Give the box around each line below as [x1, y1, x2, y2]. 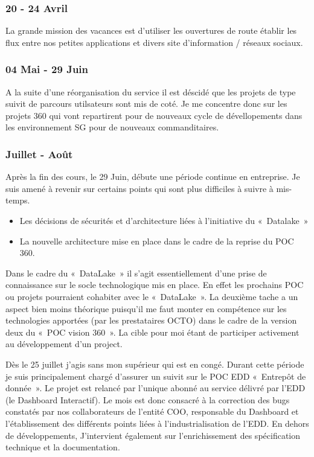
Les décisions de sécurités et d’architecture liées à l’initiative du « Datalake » [19, 214, 309, 226]
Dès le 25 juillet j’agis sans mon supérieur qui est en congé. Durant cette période [5, 357, 304, 370]
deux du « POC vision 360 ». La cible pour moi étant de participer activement [5, 325, 300, 338]
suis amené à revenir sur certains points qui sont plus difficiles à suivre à [5, 182, 274, 194]
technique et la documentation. [5, 441, 120, 453]
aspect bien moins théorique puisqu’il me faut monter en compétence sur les [5, 302, 287, 315]
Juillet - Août [5, 146, 73, 161]
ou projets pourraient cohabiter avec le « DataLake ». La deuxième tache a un [5, 290, 298, 302]
